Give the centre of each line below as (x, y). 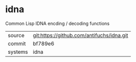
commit (17, 43)
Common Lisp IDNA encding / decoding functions (57, 23)
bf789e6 (44, 43)
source (16, 35)
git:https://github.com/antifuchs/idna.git (80, 35)
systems (18, 52)
